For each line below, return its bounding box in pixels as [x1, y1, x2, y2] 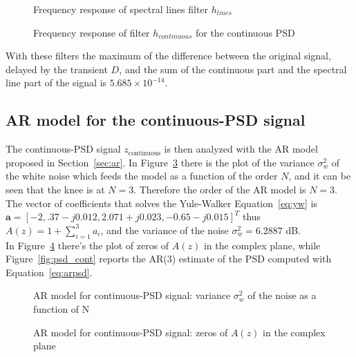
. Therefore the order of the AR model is [133, 182, 306, 196]
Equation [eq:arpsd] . [6, 264, 93, 279]
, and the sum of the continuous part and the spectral [119, 61, 347, 76]
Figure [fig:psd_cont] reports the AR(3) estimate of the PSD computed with [6, 251, 332, 266]
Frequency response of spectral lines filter [33, 2, 209, 16]
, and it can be [288, 168, 351, 183]
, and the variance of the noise [100, 222, 229, 237]
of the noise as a [247, 288, 317, 302]
